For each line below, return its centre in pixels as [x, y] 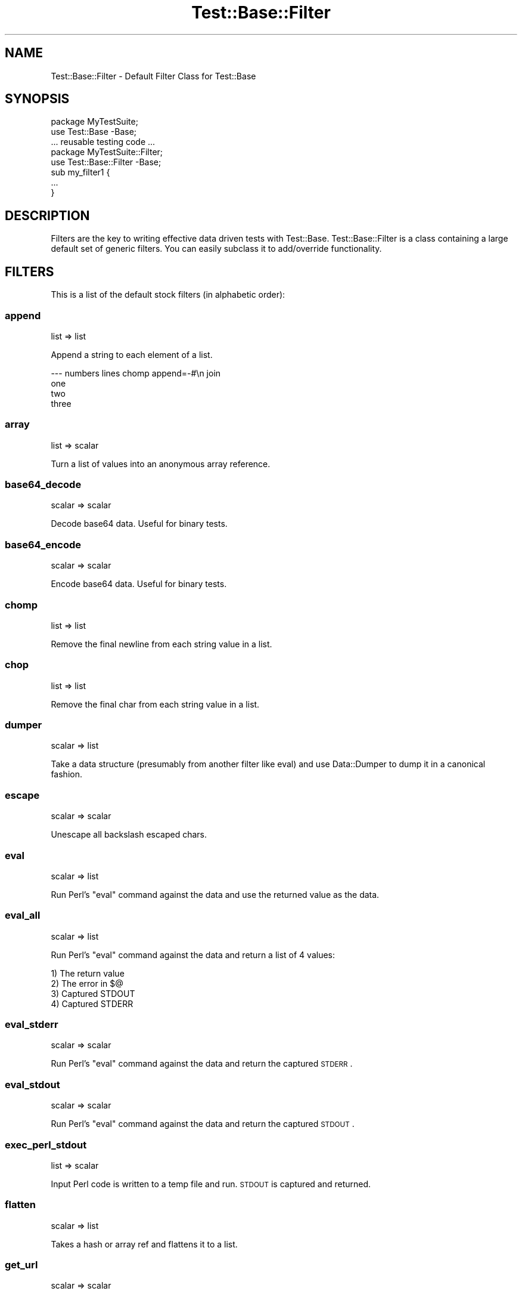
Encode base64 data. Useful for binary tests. [139, 584]
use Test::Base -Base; [94, 132]
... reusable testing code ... [103, 142]
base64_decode [43, 484]
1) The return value [88, 973]
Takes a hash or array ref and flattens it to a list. [144, 1244]
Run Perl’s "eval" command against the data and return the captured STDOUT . [203, 1124]
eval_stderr [32, 1024]
